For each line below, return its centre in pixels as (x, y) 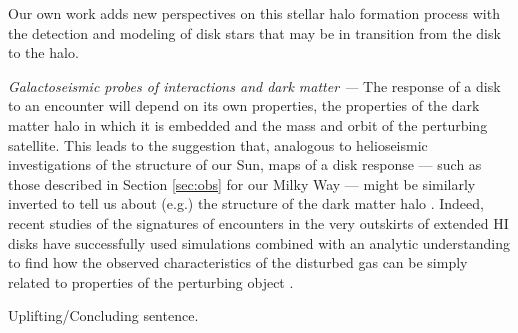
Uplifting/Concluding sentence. (103, 315)
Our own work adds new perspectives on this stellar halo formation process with (254, 13)
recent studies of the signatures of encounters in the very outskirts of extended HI (258, 222)
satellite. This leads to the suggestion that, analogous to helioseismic (218, 144)
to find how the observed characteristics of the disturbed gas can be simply (238, 262)
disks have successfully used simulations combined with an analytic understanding (259, 242)
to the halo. (43, 52)
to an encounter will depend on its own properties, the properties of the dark (244, 105)
